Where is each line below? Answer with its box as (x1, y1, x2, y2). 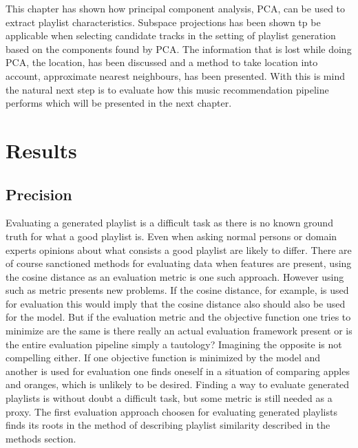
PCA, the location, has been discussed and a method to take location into (6, 55, 318, 70)
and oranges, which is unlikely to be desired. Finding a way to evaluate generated (6, 377, 350, 392)
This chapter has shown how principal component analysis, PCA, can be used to (6, 1, 346, 15)
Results (6, 136, 77, 164)
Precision (6, 183, 72, 204)
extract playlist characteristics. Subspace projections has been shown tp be (6, 14, 321, 29)
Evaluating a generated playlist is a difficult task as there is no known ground (6, 215, 333, 230)
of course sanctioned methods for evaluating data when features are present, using (6, 256, 352, 270)
